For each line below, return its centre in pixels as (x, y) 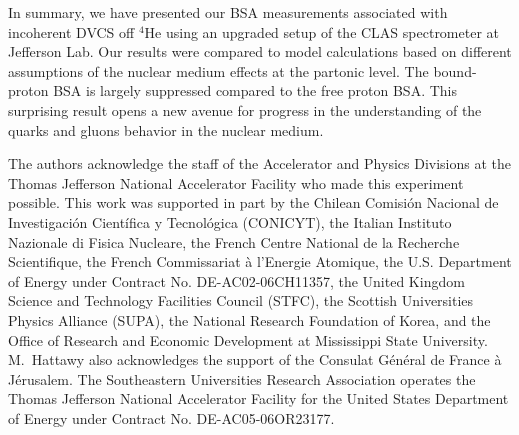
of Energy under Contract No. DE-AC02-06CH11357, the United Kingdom (236, 280)
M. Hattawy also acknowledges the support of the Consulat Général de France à (255, 359)
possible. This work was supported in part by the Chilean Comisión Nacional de (253, 202)
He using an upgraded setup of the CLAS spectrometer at (322, 31)
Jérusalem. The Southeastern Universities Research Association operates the (242, 378)
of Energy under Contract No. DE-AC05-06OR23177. (171, 417)
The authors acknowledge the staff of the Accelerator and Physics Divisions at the (259, 163)
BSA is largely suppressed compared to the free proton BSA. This (255, 90)
